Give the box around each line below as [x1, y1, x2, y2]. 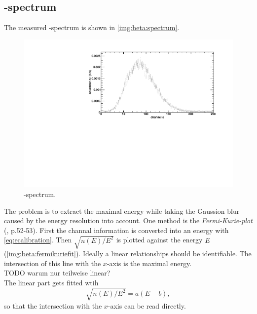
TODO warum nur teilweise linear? [4, 268, 110, 278]
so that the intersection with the [4, 300, 102, 311]
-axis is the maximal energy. [107, 258, 192, 268]
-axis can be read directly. [108, 300, 186, 311]
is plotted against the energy [116, 235, 203, 245]
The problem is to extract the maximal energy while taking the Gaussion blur [4, 205, 240, 216]
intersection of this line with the [4, 258, 101, 268]
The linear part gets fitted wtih [4, 277, 99, 287]
